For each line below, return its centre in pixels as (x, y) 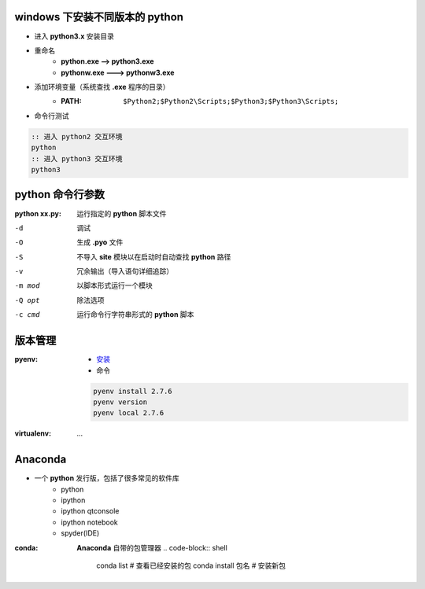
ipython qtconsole (90, 511)
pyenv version (120, 402)
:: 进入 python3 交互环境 (77, 158)
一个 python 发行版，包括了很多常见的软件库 (107, 478)
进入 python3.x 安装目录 (74, 36)
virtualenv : (33, 433)
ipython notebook (89, 522)
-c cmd (27, 315)
